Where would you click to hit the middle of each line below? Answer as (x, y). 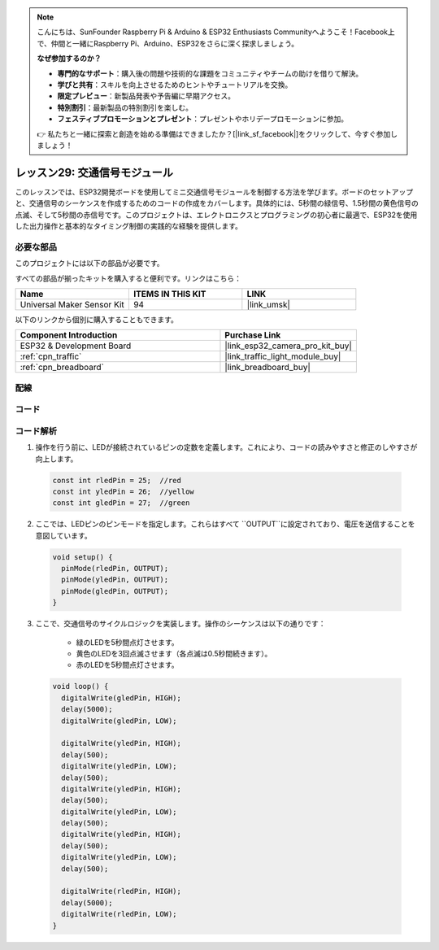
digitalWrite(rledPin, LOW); (120, 914)
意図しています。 (64, 535)
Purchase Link (253, 335)
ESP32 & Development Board (76, 346)
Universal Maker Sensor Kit (72, 304)
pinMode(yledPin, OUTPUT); (115, 580)
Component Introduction (69, 335)
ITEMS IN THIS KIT (170, 294)
